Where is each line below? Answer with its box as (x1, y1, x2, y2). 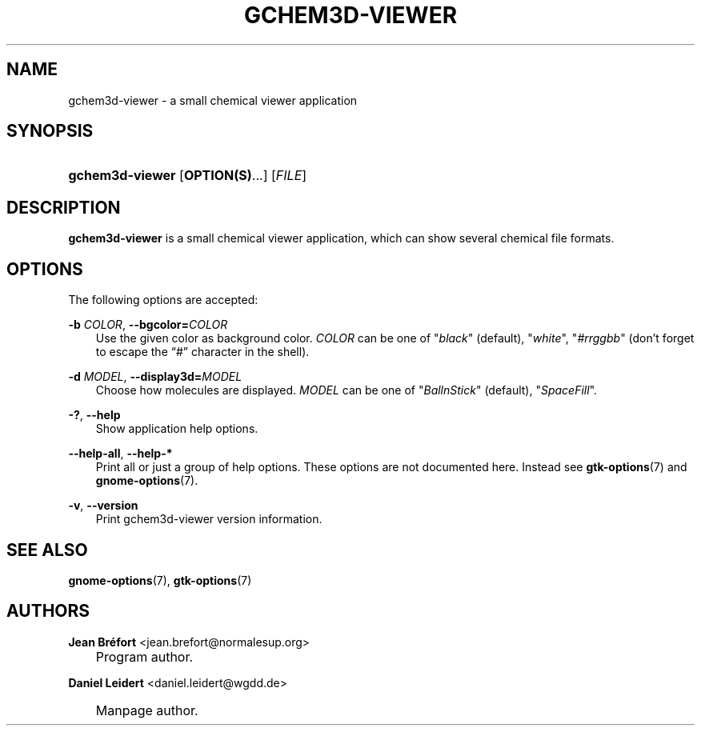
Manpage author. (95, 702, 198, 718)
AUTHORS (6, 601, 90, 622)
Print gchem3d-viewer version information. (95, 512, 322, 526)
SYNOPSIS (6, 121, 94, 142)
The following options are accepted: (68, 293, 258, 307)
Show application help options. (95, 422, 258, 436)
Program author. (95, 648, 194, 665)
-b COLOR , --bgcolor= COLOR (68, 318, 228, 332)
